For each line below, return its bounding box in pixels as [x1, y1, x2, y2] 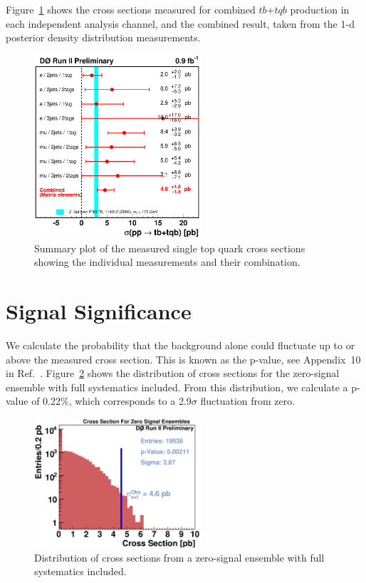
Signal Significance [6, 296, 192, 326]
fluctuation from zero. [200, 393, 296, 408]
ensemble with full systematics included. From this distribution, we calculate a [6, 379, 348, 394]
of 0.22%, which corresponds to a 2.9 [31, 393, 192, 408]
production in [290, 2, 350, 16]
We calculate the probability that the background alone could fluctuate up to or [6, 337, 355, 352]
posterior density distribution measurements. [6, 30, 201, 45]
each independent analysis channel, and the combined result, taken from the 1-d [6, 16, 355, 31]
